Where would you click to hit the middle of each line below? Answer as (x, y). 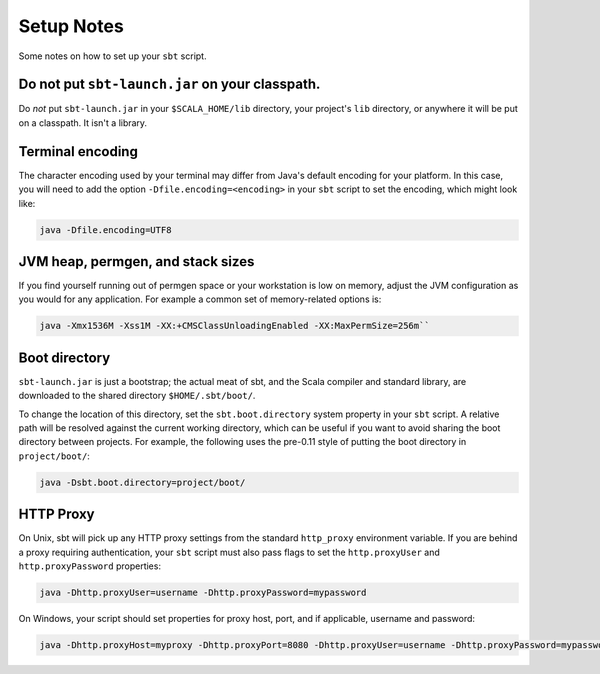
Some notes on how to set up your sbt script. (112, 56)
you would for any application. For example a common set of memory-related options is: (200, 299)
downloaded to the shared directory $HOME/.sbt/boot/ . (137, 396)
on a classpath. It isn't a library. (83, 122)
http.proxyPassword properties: (90, 566)
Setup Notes (71, 26)
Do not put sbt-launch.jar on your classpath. (169, 84)
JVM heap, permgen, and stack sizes (136, 261)
